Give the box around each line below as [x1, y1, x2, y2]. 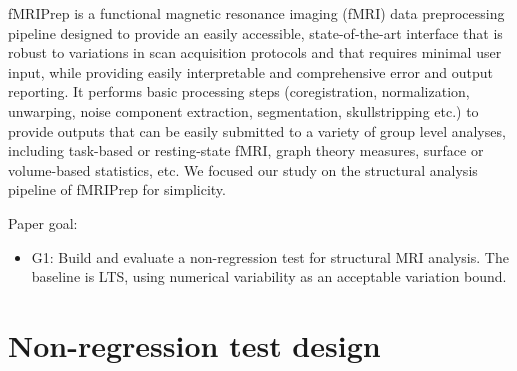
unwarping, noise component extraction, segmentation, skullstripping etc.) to [8, 100, 479, 121]
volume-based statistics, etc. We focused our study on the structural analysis [8, 159, 478, 180]
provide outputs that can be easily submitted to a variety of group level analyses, [8, 120, 506, 141]
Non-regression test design [8, 324, 381, 365]
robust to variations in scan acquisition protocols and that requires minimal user [8, 42, 502, 63]
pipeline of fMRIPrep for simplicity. [8, 179, 226, 200]
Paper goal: [8, 212, 78, 233]
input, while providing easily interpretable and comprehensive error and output [8, 61, 494, 82]
